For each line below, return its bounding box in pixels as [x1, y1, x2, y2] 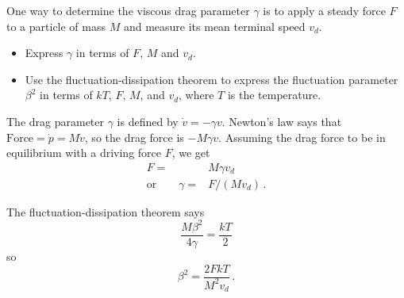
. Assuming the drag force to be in [218, 128, 386, 145]
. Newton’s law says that [221, 113, 342, 129]
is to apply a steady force [263, 2, 386, 18]
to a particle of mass [6, 17, 106, 34]
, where [179, 86, 214, 103]
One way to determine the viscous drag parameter [6, 2, 250, 18]
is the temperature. [227, 86, 321, 103]
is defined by [117, 113, 179, 129]
